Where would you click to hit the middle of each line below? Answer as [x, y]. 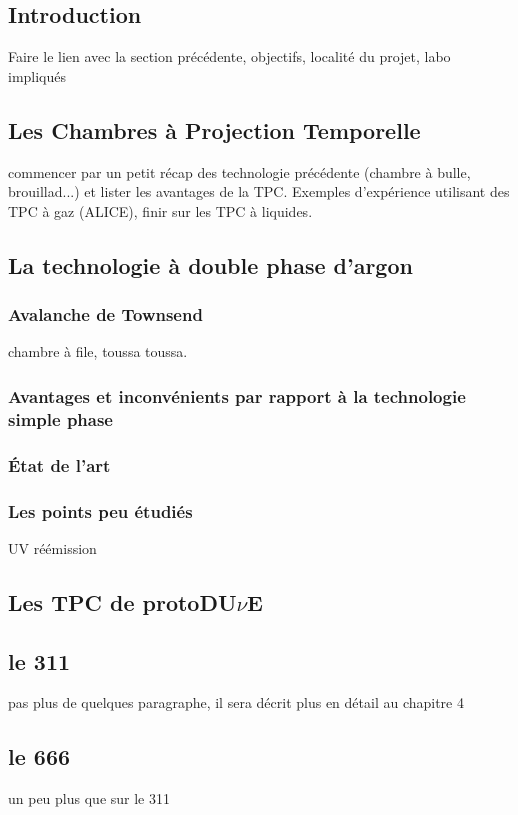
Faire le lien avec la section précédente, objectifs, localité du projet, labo [229, 56]
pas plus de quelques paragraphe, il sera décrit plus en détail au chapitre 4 [236, 702]
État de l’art [59, 464]
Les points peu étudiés [100, 510]
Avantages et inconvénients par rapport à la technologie [237, 395]
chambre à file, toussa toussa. [98, 351]
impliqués [37, 75]
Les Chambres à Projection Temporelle [214, 129]
